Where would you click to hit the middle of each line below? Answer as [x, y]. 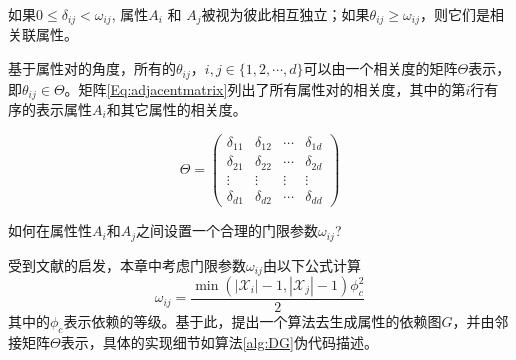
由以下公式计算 [311, 264]
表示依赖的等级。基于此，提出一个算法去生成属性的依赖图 [252, 321]
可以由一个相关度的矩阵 [380, 68]
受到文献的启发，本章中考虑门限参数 [127, 264]
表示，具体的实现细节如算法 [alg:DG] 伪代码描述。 [219, 341]
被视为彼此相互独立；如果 [285, 14]
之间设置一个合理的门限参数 [227, 230]
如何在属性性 [50, 230]
